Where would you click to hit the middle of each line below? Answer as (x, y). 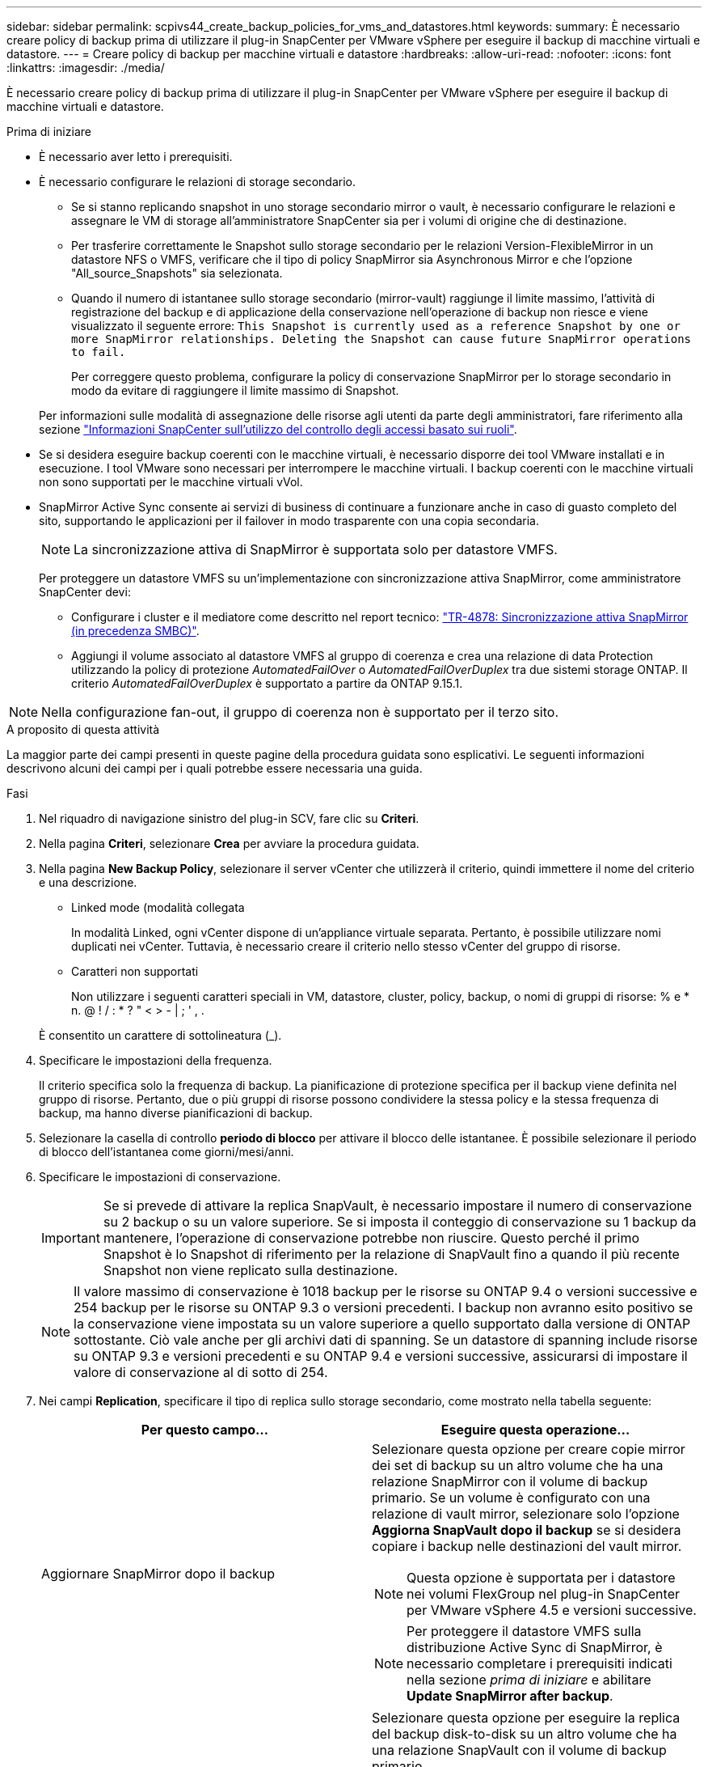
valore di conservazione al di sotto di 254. (201, 1372)
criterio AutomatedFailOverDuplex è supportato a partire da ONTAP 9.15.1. (267, 683)
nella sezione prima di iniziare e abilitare (529, 1680)
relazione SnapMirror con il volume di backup (510, 1481)
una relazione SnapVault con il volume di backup (519, 1750)
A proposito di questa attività (83, 729)
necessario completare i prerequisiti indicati (539, 1663)
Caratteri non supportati (135, 971)
